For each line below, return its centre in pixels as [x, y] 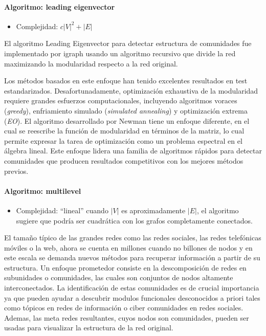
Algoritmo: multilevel [43, 191]
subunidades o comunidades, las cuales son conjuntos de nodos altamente [119, 277]
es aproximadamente [153, 210]
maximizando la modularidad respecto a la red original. [91, 63]
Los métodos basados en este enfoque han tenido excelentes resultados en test [126, 81]
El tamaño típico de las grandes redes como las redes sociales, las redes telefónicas [133, 238]
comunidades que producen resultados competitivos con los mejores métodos [124, 160]
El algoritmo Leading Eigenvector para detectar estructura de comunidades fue [128, 43]
